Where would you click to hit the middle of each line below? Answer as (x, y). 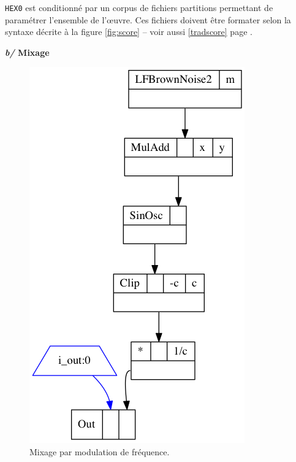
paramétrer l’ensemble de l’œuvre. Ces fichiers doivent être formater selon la (148, 19)
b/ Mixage (27, 52)
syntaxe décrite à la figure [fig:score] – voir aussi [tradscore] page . (129, 32)
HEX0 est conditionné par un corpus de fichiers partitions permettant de (139, 7)
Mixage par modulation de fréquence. (100, 452)
